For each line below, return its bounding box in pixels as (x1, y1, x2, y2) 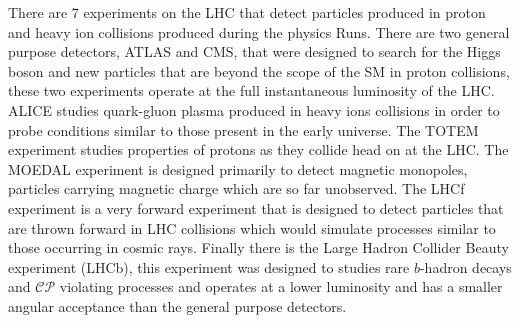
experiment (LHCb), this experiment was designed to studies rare (8, 256, 410, 277)
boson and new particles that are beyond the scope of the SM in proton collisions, (8, 60, 510, 81)
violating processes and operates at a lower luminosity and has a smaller (59, 276, 503, 297)
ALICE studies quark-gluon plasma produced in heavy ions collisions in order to (8, 99, 500, 120)
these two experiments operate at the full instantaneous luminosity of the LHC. (8, 80, 495, 101)
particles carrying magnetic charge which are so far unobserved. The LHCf (8, 178, 465, 199)
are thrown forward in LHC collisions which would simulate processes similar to (8, 217, 496, 238)
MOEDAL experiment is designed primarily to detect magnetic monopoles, (8, 158, 468, 179)
